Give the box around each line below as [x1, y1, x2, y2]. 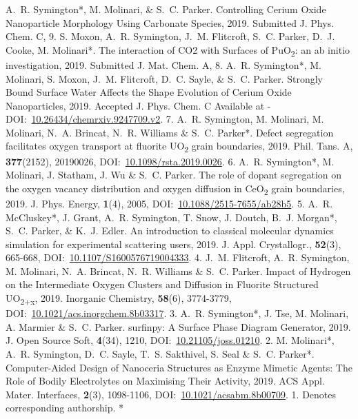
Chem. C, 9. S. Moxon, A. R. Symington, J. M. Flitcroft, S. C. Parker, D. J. [6, 29, 335, 43]
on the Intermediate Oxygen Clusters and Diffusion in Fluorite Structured [6, 277, 319, 292]
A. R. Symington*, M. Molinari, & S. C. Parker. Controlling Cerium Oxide [6, 2, 326, 16]
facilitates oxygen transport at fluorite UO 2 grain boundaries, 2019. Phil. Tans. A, [6, 139, 353, 155]
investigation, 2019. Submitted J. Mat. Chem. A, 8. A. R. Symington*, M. [6, 57, 321, 72]
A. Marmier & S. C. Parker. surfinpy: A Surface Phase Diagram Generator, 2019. [6, 319, 351, 334]
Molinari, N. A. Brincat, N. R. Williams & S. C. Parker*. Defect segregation [6, 125, 334, 139]
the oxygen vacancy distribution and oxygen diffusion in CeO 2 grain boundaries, [6, 181, 345, 197]
